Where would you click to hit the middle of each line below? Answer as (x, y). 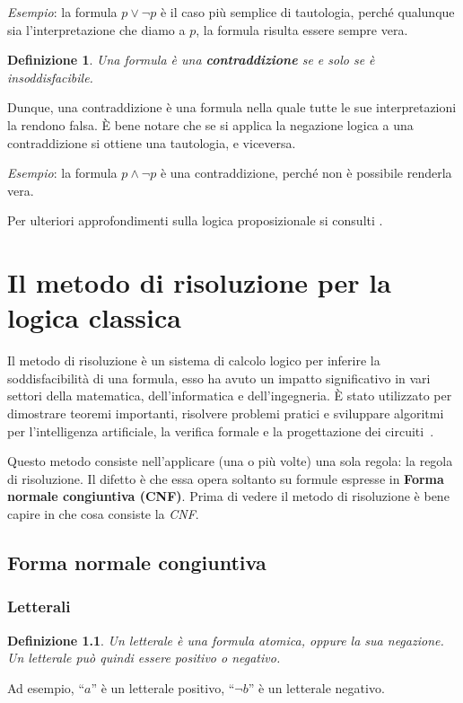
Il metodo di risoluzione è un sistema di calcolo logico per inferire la (194, 360)
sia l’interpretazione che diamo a (96, 29)
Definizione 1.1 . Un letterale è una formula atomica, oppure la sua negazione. (226, 640)
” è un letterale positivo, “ (163, 687)
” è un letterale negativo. (316, 687)
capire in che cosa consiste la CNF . (103, 514)
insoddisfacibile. (50, 77)
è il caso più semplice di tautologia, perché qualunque (307, 12)
